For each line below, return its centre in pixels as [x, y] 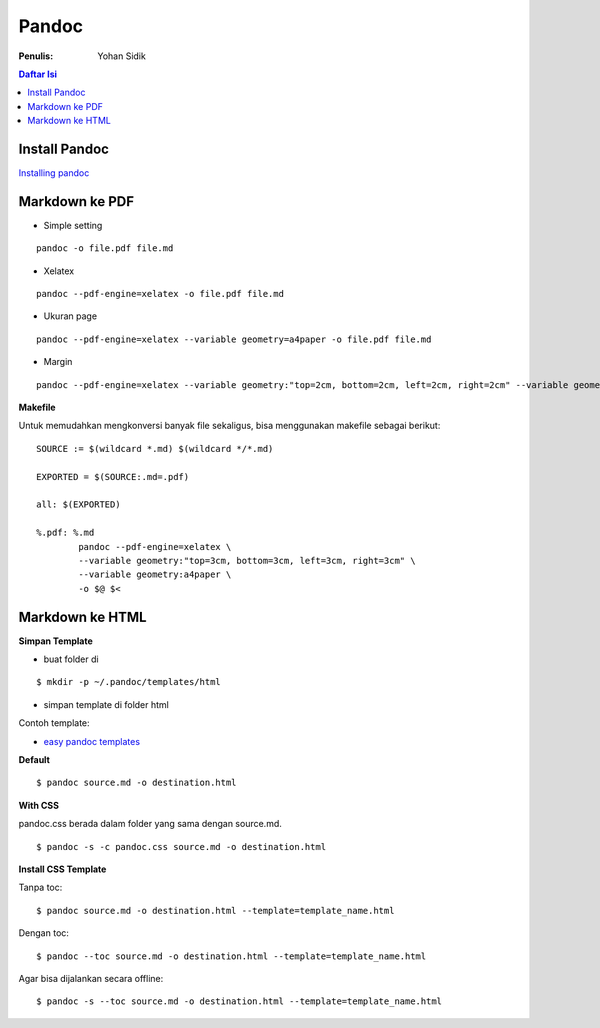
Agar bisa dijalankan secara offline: [91, 978]
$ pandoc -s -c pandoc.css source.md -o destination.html [181, 846]
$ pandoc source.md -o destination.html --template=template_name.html [215, 910]
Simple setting [73, 225]
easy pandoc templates [91, 741]
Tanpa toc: [40, 887]
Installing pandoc [54, 173]
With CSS [39, 805]
